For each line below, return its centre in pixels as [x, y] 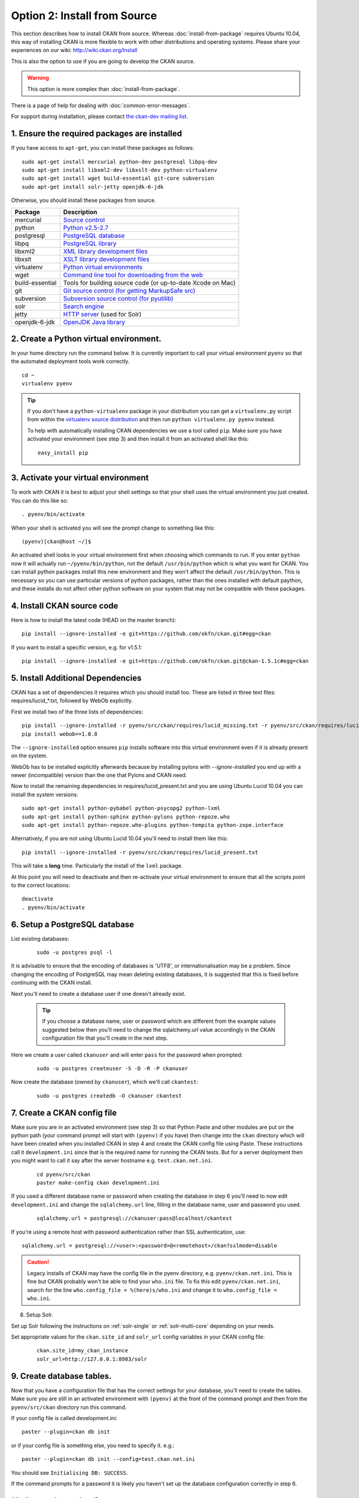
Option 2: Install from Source [84, 16]
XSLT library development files [106, 259]
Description [80, 212]
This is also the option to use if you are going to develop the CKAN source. [103, 61]
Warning [38, 78]
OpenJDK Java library [94, 322]
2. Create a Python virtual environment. [86, 339]
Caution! [38, 1262]
